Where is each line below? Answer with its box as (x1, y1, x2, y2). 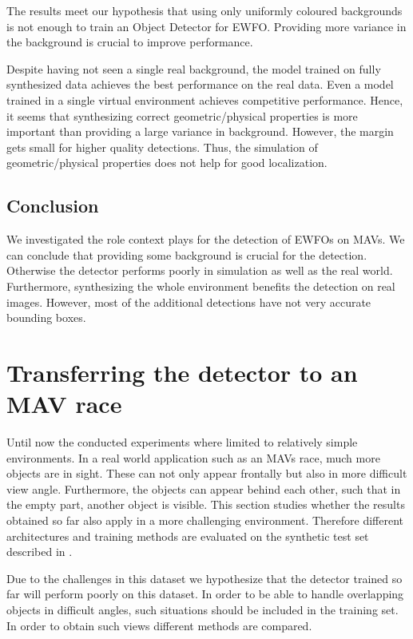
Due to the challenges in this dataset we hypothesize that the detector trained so (6, 570, 403, 586)
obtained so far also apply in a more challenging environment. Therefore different (6, 511, 404, 528)
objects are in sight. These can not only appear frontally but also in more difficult (6, 465, 407, 482)
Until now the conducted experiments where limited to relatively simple (6, 434, 358, 450)
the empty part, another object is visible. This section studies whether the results (6, 496, 405, 513)
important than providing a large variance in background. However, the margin (6, 123, 394, 140)
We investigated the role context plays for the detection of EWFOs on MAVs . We (6, 231, 405, 248)
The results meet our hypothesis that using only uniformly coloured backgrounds (6, 2, 403, 18)
